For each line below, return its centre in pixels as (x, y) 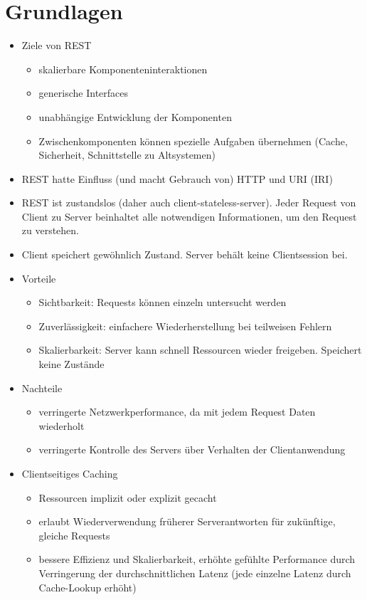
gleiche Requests (74, 535)
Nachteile (42, 388)
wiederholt (62, 425)
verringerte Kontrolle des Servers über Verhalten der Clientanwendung (192, 449)
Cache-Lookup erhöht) (87, 587)
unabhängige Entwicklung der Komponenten (135, 116)
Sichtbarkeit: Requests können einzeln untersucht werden (163, 302)
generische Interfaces (84, 93)
